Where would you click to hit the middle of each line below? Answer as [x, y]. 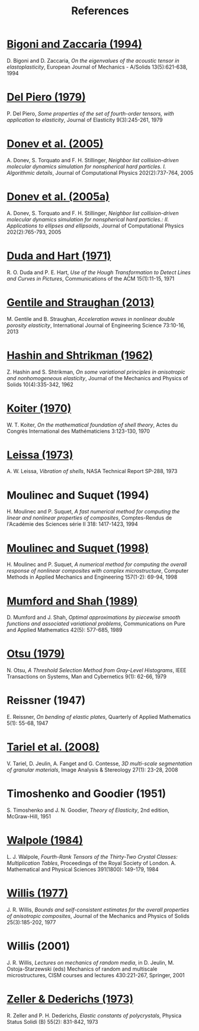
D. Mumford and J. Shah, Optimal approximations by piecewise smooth [94, 618]
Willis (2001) [38, 946]
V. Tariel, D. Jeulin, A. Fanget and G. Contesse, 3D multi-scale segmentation [99, 764]
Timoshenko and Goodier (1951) [86, 794]
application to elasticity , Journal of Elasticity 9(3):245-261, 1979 [85, 120]
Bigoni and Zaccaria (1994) [75, 44]
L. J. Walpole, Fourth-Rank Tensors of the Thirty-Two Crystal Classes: [92, 856]
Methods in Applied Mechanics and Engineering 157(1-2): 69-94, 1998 [92, 577]
